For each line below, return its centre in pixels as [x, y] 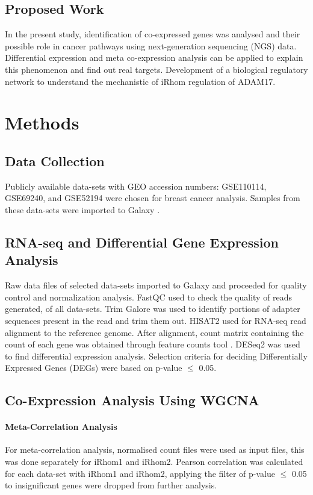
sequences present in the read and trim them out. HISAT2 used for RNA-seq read [156, 320]
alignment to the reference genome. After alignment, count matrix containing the [154, 332]
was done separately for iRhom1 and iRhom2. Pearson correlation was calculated [154, 462]
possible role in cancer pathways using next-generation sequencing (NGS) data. [151, 45]
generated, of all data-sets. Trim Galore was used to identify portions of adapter [153, 309]
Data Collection [55, 160]
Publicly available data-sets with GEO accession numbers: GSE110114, [136, 186]
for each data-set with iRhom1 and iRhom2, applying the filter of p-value [140, 473]
